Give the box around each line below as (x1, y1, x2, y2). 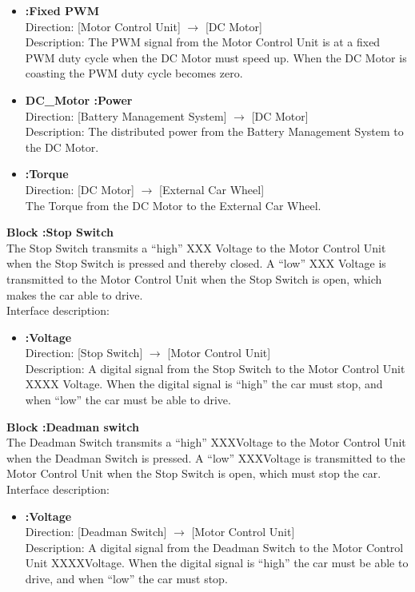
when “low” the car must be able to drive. (25, 391, 231, 408)
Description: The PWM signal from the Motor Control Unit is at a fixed (25, 34, 381, 50)
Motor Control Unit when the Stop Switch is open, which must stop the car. (6, 465, 381, 482)
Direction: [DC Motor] (25, 181, 135, 197)
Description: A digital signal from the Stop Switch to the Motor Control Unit (25, 360, 405, 376)
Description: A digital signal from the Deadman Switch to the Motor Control (25, 538, 404, 555)
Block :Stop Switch (6, 224, 114, 240)
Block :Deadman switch (6, 418, 139, 435)
